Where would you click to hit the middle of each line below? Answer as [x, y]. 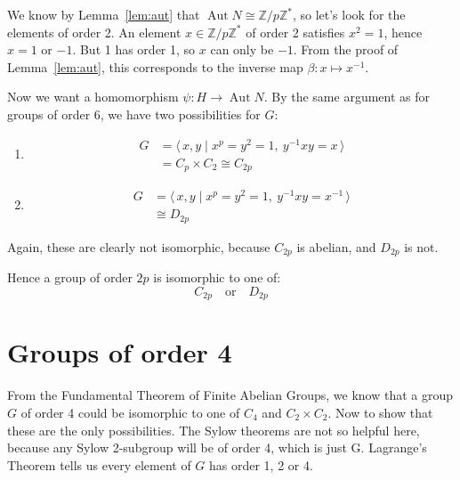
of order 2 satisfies [295, 32]
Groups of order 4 [120, 352]
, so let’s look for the [349, 14]
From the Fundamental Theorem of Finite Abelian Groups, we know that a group [230, 395]
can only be [242, 49]
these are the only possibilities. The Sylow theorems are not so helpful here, [214, 430]
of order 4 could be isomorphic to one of [130, 412]
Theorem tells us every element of [99, 464]
